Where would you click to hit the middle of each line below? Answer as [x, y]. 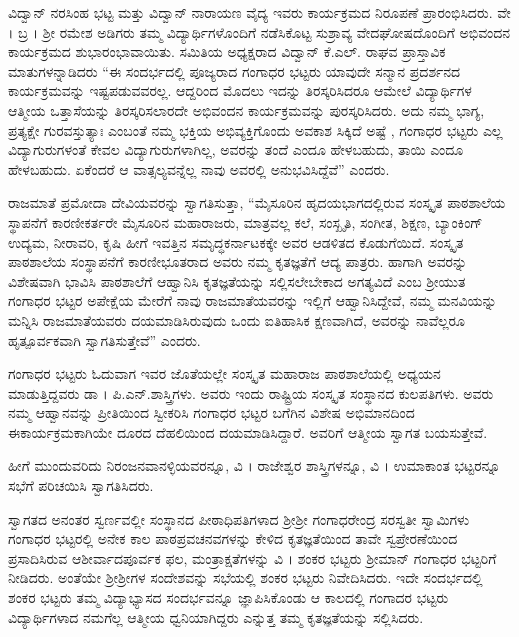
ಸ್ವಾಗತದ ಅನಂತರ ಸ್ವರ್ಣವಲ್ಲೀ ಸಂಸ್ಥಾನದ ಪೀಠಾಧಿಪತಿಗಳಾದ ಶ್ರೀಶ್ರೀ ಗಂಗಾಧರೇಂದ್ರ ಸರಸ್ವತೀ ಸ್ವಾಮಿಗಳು [239, 518]
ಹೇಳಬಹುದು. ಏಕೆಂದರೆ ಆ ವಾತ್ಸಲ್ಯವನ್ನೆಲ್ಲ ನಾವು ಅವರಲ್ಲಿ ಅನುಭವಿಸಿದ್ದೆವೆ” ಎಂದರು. [199, 168]
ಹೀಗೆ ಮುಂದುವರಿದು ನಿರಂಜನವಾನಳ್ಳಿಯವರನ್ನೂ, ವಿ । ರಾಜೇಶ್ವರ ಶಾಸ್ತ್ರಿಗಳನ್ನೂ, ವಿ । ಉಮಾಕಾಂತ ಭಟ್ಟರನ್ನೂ [254, 465]
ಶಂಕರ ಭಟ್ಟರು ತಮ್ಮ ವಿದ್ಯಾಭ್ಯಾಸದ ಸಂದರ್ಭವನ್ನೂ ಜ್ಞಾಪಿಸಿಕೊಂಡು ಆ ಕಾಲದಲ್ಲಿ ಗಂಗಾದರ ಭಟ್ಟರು [228, 597]
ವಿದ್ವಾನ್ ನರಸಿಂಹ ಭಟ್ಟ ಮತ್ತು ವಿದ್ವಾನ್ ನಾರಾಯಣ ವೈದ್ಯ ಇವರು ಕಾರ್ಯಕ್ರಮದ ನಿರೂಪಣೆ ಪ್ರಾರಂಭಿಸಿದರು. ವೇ [259, 12]
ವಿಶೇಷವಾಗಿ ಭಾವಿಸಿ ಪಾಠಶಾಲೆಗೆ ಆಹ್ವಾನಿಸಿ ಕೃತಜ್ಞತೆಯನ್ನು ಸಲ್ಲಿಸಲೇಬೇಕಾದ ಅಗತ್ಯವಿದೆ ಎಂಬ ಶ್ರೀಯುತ [237, 280]
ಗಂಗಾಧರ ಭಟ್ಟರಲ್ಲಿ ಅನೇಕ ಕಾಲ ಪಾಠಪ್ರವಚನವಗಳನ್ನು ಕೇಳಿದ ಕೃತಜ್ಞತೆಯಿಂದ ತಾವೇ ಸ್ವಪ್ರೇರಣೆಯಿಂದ [233, 538]
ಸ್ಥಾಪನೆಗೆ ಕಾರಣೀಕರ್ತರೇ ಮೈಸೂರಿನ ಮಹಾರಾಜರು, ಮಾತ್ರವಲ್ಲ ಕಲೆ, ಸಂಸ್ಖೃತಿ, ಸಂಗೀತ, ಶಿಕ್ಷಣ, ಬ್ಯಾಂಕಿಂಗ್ [245, 221]
